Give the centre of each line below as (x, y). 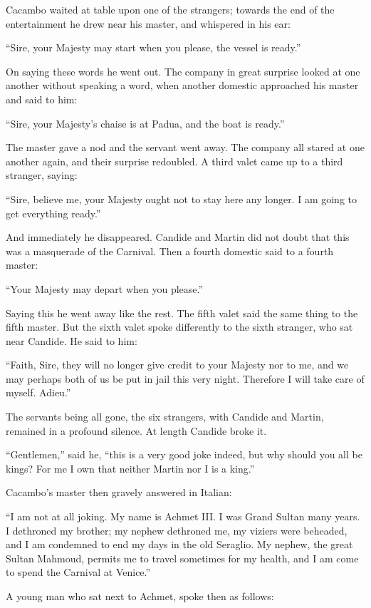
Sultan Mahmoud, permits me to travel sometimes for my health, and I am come (182, 558)
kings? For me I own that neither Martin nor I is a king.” (130, 468)
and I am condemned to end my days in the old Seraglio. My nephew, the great (179, 544)
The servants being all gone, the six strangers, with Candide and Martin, (165, 417)
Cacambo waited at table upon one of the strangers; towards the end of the (170, 9)
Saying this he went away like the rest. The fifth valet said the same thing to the (182, 313)
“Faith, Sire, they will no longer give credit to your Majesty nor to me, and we (177, 365)
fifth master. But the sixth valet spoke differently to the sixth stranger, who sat (179, 327)
